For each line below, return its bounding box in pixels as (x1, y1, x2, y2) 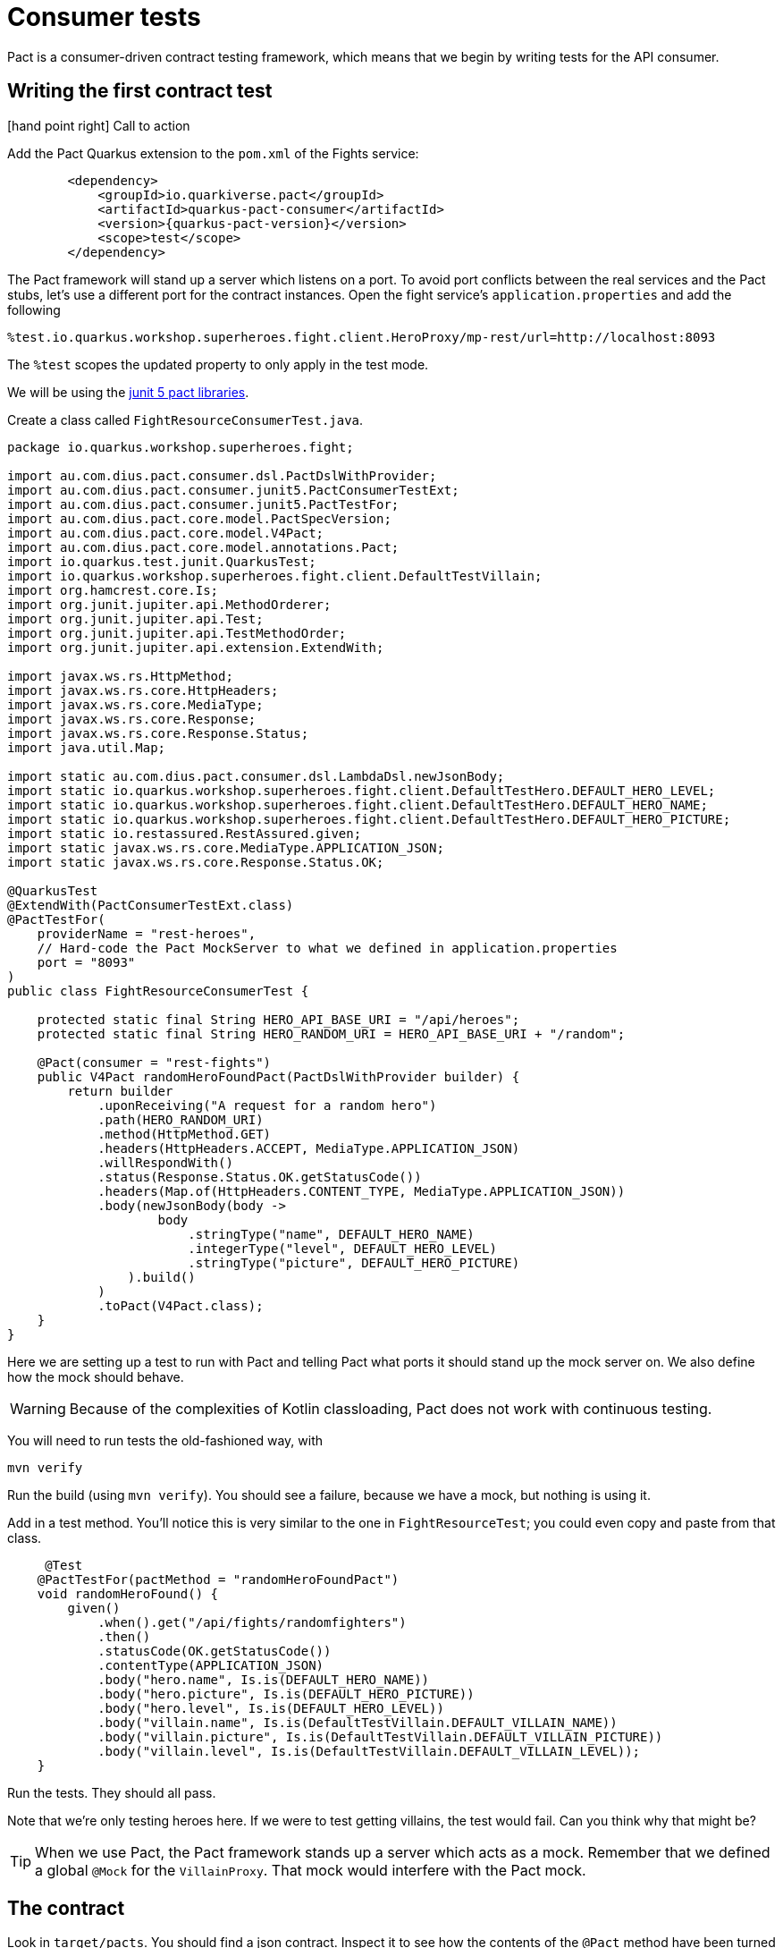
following (7, 301, 61, 318)
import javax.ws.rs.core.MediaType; (7, 697, 264, 712)
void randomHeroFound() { (37, 1586, 219, 1601)
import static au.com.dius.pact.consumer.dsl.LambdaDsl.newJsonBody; (7, 768, 505, 783)
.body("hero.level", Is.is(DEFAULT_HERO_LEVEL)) (97, 1700, 444, 1715)
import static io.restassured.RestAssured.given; (7, 826, 362, 841)
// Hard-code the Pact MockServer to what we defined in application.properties (37, 940, 618, 955)
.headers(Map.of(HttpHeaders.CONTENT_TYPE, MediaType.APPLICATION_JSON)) (97, 1183, 626, 1198)
